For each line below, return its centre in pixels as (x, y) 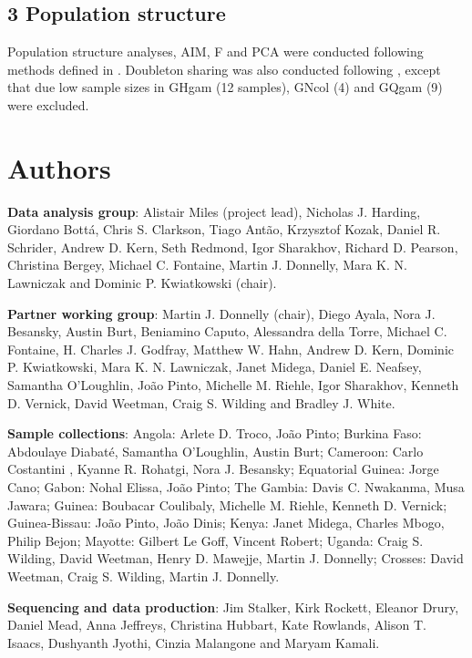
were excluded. (48, 104)
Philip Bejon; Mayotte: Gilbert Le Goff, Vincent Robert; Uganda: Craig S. (215, 540)
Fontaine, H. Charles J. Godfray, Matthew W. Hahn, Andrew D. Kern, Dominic (231, 349)
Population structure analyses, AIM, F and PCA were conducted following (215, 51)
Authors (59, 167)
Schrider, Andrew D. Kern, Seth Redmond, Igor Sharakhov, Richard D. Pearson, (233, 247)
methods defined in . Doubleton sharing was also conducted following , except (224, 69)
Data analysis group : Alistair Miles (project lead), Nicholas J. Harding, (214, 211)
